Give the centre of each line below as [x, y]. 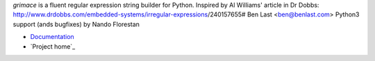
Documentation [52, 37]
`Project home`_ [53, 46]
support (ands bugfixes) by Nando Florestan [76, 24]
